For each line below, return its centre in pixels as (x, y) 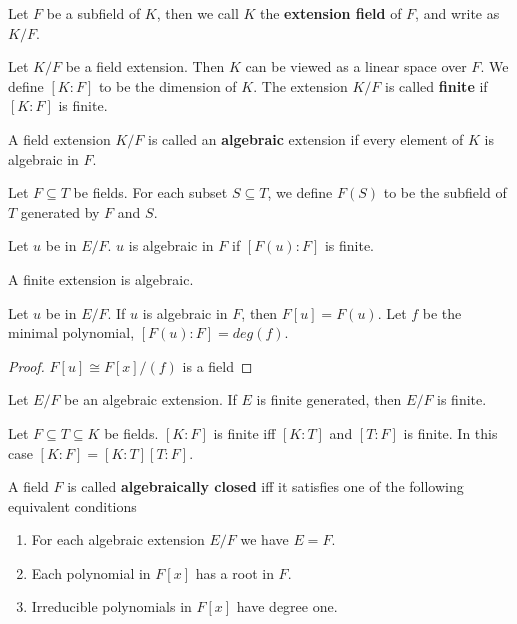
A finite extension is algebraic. (101, 278)
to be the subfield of (445, 192)
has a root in (234, 572)
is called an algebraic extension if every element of (305, 138)
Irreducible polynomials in (111, 606)
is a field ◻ (217, 365)
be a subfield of (93, 13)
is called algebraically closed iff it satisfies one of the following (265, 486)
